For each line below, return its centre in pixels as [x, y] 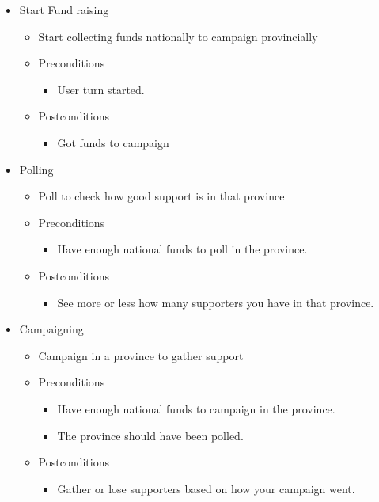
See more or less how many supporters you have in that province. [216, 302]
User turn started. [101, 89]
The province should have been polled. [150, 435]
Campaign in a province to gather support [141, 355]
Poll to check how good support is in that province [161, 196]
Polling [36, 169]
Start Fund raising [64, 10]
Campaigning [51, 329]
